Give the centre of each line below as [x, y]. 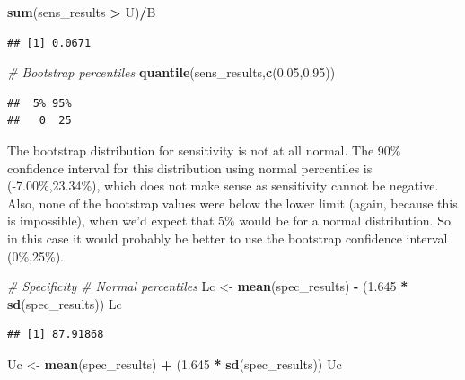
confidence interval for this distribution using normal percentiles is [190, 168]
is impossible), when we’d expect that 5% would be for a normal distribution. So [229, 221]
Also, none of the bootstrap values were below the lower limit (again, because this [232, 203]
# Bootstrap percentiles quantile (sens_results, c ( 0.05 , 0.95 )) [171, 72]
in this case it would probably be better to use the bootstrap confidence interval [228, 238]
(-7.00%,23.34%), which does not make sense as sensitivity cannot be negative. [223, 186]
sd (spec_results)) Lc [65, 303]
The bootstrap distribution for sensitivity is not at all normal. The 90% [204, 150]
